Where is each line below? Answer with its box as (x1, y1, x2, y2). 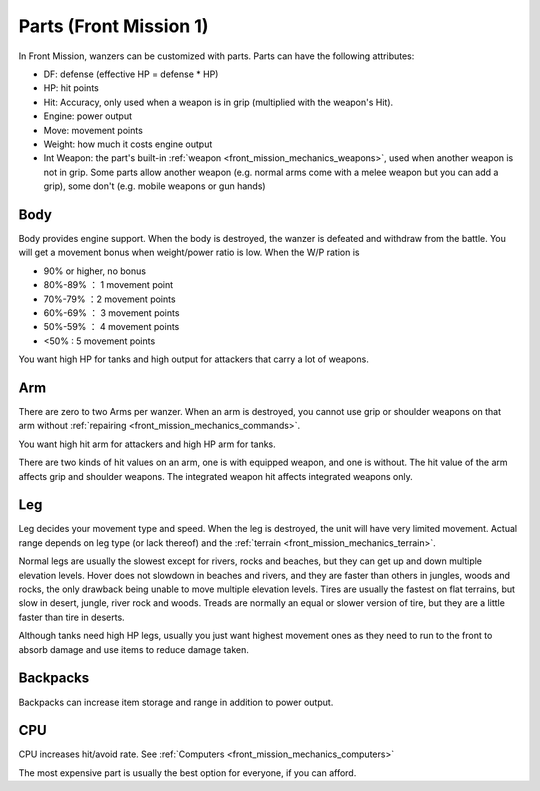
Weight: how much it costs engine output (43, 138, 213, 150)
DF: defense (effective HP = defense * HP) (43, 68, 219, 80)
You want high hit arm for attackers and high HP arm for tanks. (18, 438, 277, 450)
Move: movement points (43, 124, 144, 136)
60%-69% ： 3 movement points (43, 306, 180, 319)
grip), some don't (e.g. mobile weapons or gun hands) (43, 180, 266, 192)
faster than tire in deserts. (18, 611, 125, 623)
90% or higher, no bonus (43, 265, 147, 277)
